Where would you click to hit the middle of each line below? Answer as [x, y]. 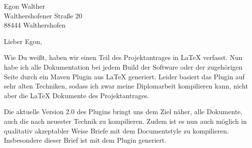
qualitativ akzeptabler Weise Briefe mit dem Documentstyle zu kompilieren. [117, 130]
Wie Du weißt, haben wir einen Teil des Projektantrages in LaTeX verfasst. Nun [123, 57]
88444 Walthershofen [35, 25]
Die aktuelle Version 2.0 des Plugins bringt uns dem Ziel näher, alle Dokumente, [123, 111]
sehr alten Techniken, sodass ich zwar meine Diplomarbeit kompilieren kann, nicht [126, 86]
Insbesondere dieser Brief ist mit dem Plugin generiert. [85, 140]
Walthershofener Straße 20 [43, 15]
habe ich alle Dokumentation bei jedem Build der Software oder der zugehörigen [123, 67]
